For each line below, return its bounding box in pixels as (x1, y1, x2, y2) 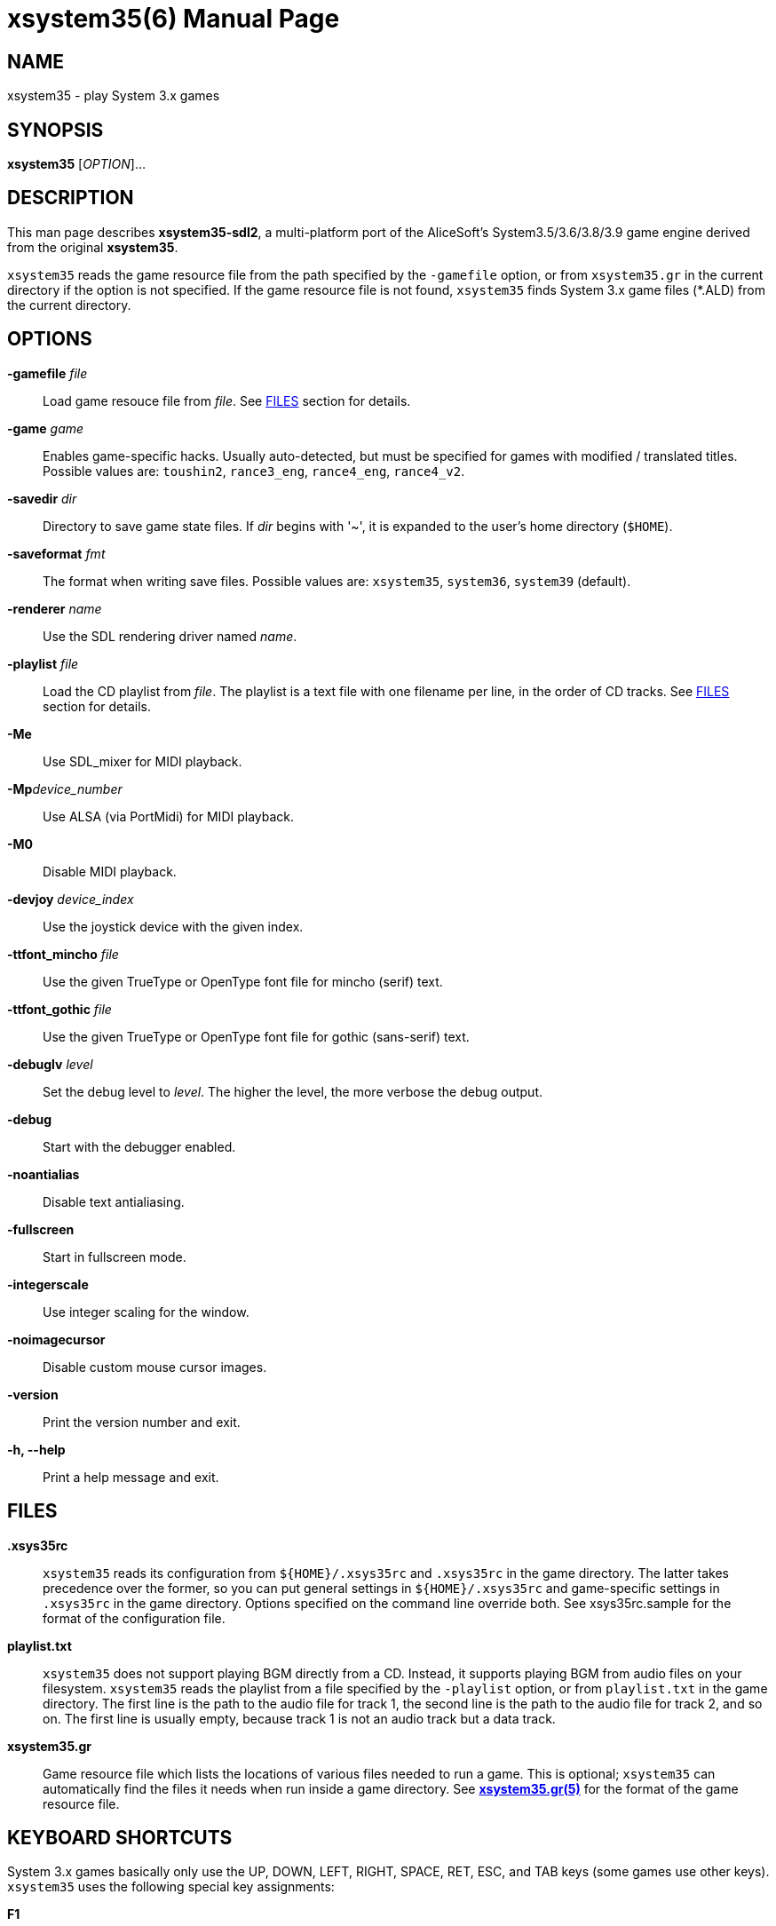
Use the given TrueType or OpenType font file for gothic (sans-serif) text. (43, 1028, 470, 1044)
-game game (7, 420, 84, 436)
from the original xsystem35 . (7, 239, 178, 255)
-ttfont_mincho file (7, 946, 119, 962)
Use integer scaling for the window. (43, 1304, 249, 1320)
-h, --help (7, 1441, 66, 1457)
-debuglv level (7, 1056, 93, 1072)
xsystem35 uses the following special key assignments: (7, 1879, 335, 1895)
